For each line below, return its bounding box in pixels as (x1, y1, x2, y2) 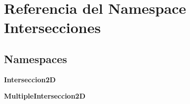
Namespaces (4, 51, 67, 66)
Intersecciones (4, 17, 101, 37)
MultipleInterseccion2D (4, 91, 85, 101)
